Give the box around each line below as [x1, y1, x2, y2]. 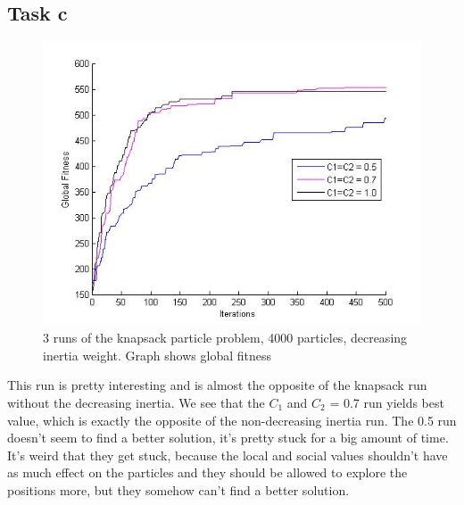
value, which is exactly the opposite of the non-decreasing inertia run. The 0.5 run [7, 410, 457, 429]
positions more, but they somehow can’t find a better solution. [7, 480, 350, 499]
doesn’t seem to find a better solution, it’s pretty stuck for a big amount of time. [7, 428, 449, 447]
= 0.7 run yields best [329, 393, 444, 411]
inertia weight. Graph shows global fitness [43, 345, 271, 364]
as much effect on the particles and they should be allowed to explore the [7, 463, 408, 482]
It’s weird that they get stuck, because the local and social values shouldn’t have [7, 445, 448, 464]
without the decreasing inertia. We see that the [7, 393, 265, 411]
